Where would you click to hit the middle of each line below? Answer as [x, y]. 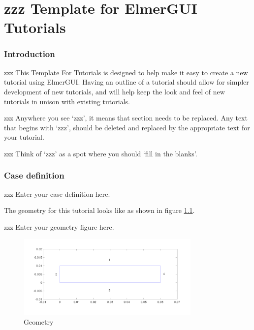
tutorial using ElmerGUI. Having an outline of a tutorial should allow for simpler [127, 82]
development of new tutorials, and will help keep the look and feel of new [114, 91]
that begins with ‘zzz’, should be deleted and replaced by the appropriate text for [127, 127]
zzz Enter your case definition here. [57, 194]
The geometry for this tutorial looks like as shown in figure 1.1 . [99, 210]
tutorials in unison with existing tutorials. [67, 101]
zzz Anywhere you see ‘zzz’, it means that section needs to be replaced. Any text [126, 118]
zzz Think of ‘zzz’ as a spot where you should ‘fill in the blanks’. [101, 153]
